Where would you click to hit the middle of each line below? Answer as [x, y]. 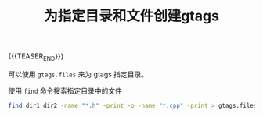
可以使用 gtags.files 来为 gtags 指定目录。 [78, 74]
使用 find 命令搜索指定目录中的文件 [65, 90]
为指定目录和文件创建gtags [131, 16]
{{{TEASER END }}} [36, 57]
